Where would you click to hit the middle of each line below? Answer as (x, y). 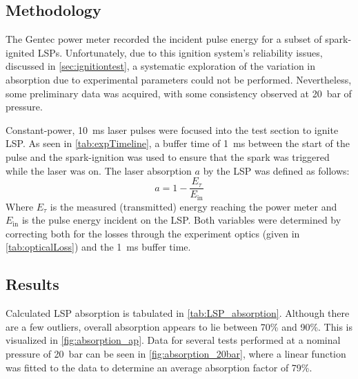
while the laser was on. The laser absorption (99, 170)
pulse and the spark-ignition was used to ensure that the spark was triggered (168, 156)
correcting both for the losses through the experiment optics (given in (153, 233)
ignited (20, 52)
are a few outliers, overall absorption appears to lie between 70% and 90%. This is (179, 326)
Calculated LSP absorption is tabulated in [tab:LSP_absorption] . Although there (178, 313)
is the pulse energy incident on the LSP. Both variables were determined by (181, 220)
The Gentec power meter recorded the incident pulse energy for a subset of (164, 39)
